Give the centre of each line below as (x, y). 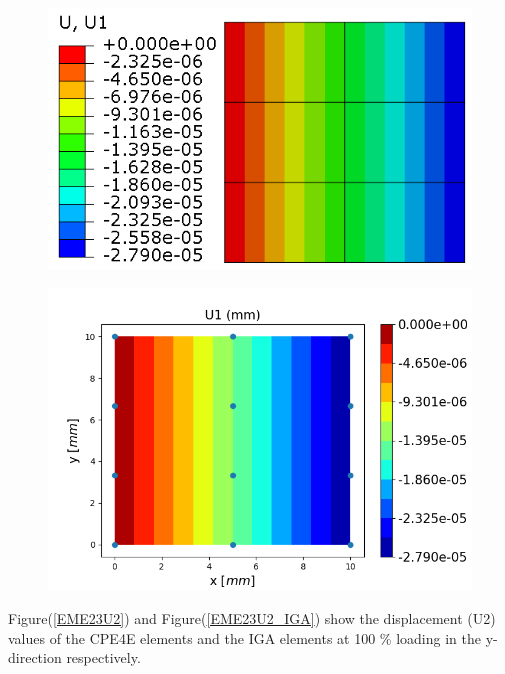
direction (35, 657)
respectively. (103, 657)
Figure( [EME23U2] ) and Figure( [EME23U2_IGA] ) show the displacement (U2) (252, 618)
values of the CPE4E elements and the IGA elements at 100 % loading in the (244, 637)
